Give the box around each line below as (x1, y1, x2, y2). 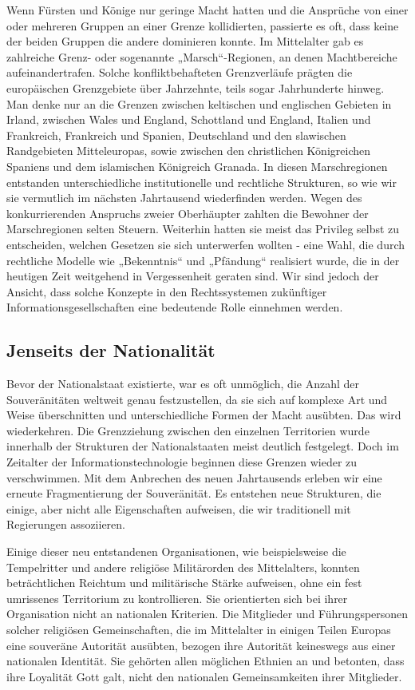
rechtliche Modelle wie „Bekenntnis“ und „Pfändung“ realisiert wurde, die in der (6, 252, 400, 268)
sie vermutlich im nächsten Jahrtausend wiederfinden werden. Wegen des (6, 189, 362, 206)
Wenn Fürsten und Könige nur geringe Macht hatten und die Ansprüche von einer (6, 2, 409, 18)
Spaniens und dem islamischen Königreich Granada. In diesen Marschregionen (6, 157, 388, 174)
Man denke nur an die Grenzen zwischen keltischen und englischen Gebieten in (6, 95, 392, 112)
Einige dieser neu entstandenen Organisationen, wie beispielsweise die (6, 543, 346, 560)
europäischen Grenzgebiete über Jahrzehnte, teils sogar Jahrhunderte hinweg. (6, 79, 385, 96)
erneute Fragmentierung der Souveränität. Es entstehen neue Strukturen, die (6, 485, 381, 502)
